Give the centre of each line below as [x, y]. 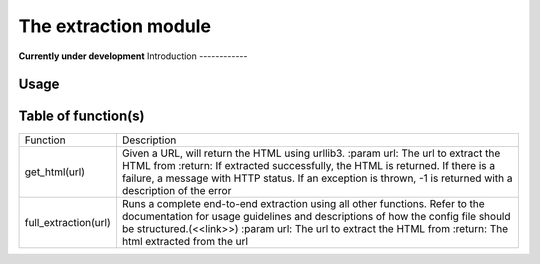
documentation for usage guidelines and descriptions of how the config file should [316, 217]
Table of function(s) [81, 116]
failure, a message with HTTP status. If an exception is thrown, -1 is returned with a [317, 178]
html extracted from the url [185, 242]
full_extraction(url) [67, 223]
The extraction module [115, 26]
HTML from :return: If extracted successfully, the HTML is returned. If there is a [308, 166]
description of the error [176, 191]
